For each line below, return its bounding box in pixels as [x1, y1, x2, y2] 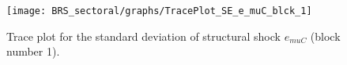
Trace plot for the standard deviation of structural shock [6, 27, 281, 44]
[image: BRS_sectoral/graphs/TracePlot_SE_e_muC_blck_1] [6, 5, 312, 16]
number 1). [6, 43, 60, 60]
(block [310, 27, 341, 44]
